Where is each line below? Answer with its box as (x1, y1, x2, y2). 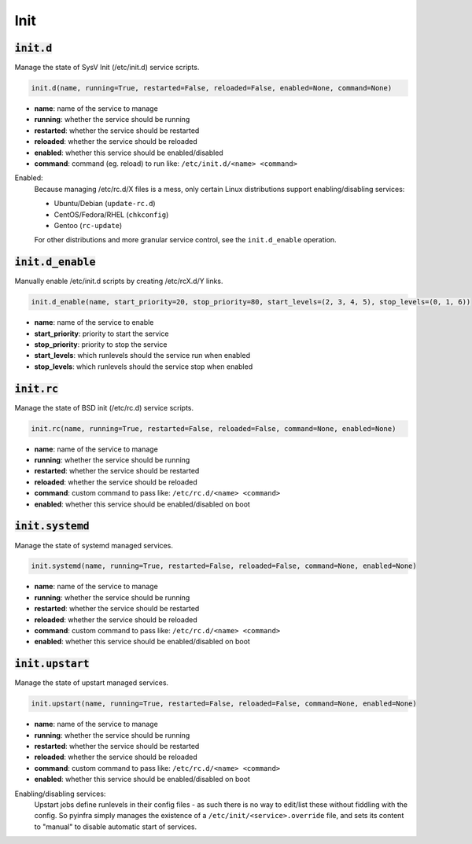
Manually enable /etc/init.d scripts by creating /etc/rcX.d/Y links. (14, 276, 223, 286)
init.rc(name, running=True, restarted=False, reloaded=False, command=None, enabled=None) (31, 424, 396, 433)
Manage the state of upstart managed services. (14, 678, 169, 687)
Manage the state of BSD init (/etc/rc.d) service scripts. (14, 403, 194, 412)
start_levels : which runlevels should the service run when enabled (34, 351, 251, 360)
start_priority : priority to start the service (34, 329, 169, 338)
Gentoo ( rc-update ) (53, 220, 123, 230)
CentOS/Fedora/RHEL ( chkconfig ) (53, 209, 169, 219)
